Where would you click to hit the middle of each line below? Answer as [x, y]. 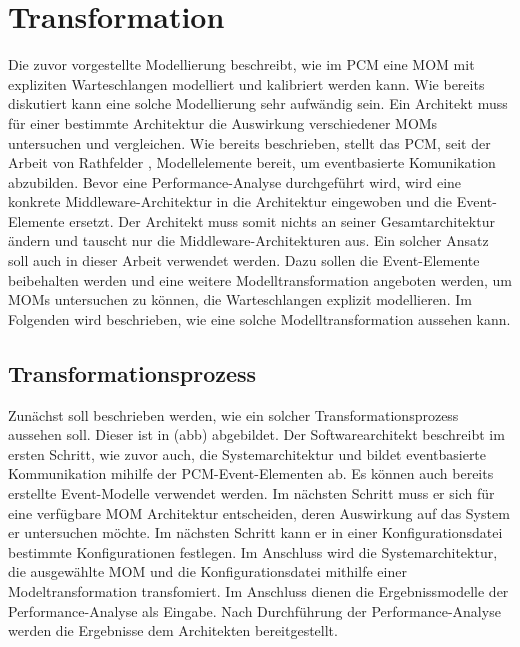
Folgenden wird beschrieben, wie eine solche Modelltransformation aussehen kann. [259, 318]
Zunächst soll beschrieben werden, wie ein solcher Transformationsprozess [233, 414]
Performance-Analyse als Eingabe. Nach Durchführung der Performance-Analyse [254, 610]
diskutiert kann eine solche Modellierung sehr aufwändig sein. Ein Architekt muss [258, 103]
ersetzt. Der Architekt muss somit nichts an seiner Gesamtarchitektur [282, 220]
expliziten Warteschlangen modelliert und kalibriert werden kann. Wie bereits [246, 83]
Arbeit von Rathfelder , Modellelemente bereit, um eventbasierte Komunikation [252, 162]
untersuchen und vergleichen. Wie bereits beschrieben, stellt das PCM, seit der [249, 142]
